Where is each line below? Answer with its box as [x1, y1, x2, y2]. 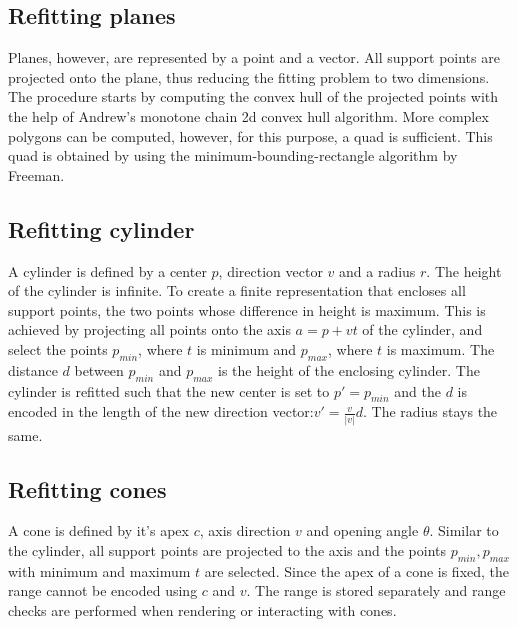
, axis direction [199, 520, 291, 541]
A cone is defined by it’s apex [8, 520, 189, 541]
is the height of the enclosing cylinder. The [218, 359, 480, 380]
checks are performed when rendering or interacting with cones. [8, 600, 397, 621]
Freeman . [8, 164, 65, 185]
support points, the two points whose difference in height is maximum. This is [8, 299, 486, 320]
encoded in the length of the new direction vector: [8, 401, 314, 422]
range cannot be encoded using [8, 580, 198, 601]
